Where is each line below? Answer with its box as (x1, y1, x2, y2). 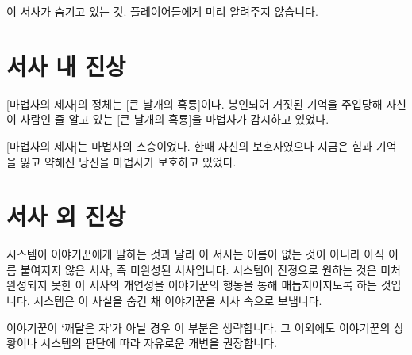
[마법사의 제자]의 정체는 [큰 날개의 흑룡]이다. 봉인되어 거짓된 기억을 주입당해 (6, 95, 383, 112)
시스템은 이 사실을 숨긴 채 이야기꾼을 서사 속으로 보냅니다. (33, 292, 322, 308)
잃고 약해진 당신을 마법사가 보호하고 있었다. (20, 153, 237, 170)
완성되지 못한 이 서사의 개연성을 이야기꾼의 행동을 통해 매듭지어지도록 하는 (6, 277, 377, 293)
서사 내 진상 (6, 49, 126, 82)
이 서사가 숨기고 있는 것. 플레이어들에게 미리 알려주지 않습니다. (6, 3, 318, 19)
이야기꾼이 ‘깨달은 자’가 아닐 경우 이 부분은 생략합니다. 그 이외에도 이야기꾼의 (6, 319, 391, 335)
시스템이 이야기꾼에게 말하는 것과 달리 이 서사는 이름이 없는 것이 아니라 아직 (6, 246, 385, 262)
